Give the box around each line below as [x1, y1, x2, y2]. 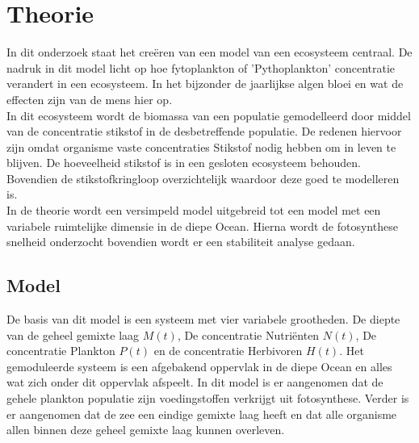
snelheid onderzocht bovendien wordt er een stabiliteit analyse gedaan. [6, 233, 355, 250]
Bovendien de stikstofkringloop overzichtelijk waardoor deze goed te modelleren [6, 169, 400, 186]
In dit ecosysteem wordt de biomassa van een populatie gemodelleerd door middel [6, 107, 411, 123]
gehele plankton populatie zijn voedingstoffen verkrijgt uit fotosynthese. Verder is [6, 390, 409, 407]
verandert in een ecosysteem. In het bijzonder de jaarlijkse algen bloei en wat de [6, 75, 404, 92]
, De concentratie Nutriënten [177, 326, 320, 343]
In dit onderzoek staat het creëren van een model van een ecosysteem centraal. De [6, 44, 413, 61]
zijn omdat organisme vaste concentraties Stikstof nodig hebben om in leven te [6, 138, 396, 155]
